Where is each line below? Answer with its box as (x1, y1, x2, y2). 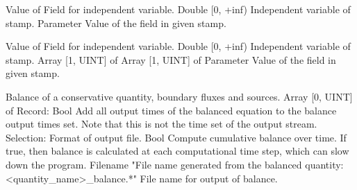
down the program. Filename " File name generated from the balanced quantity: (6, 157, 344, 171)
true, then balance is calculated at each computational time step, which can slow (6, 144, 349, 158)
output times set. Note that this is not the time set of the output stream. (6, 116, 317, 131)
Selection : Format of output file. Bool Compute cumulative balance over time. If (6, 130, 347, 144)
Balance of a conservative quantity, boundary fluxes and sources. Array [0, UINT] (6, 89, 353, 103)
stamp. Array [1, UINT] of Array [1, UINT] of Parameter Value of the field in (6, 52, 336, 67)
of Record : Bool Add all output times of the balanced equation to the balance (6, 103, 337, 117)
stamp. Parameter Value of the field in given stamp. (6, 15, 226, 30)
